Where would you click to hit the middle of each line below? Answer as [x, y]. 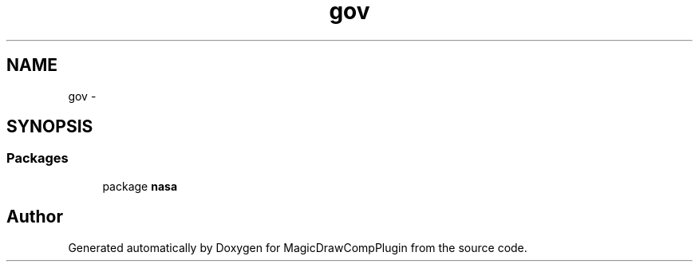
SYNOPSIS [50, 127]
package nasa [140, 186]
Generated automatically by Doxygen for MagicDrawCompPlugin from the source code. [298, 247]
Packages [38, 158]
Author [35, 217]
